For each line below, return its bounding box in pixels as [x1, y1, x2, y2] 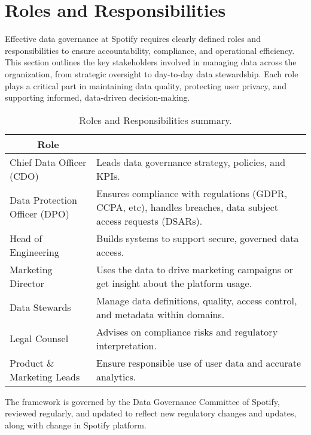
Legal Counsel [10, 331, 69, 346]
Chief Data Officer [10, 155, 87, 169]
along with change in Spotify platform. [5, 418, 147, 431]
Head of [10, 231, 42, 245]
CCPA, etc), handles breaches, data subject [96, 200, 279, 214]
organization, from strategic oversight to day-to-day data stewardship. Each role [5, 67, 298, 80]
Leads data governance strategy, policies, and [96, 155, 286, 169]
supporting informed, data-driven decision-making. [5, 91, 190, 104]
